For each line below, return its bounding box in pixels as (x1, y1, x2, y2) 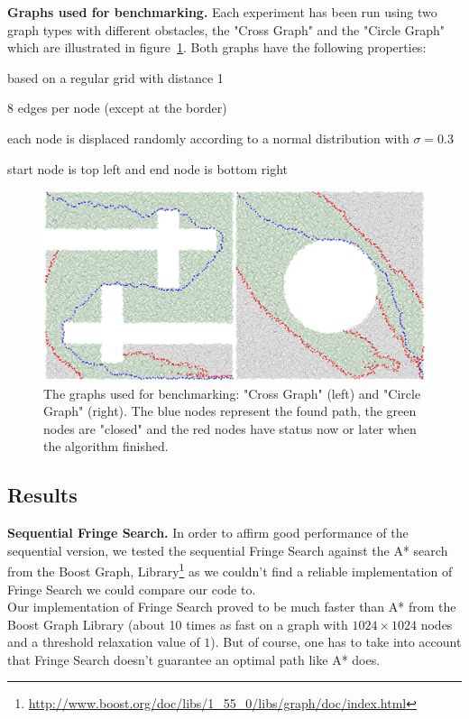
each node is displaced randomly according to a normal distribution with (7, 128, 409, 147)
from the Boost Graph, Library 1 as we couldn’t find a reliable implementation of (7, 559, 453, 580)
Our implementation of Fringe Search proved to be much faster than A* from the (7, 597, 456, 616)
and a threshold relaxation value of (7, 632, 200, 651)
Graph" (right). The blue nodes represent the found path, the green (43, 401, 417, 420)
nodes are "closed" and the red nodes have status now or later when (43, 419, 417, 438)
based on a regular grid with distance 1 (7, 68, 224, 87)
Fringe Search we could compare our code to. (7, 579, 256, 598)
